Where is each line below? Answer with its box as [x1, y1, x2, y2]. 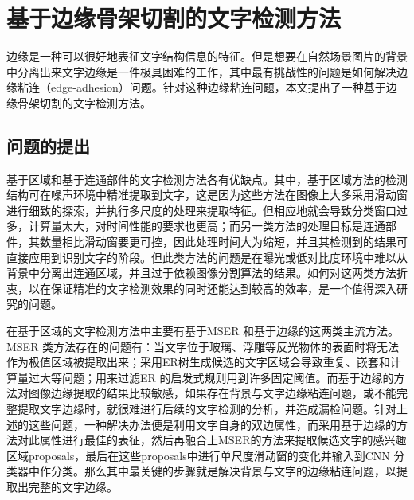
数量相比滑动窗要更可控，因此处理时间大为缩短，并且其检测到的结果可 [39, 233, 408, 250]
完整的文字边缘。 [28, 478, 118, 494]
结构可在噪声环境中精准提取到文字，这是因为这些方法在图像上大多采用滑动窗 [6, 186, 408, 203]
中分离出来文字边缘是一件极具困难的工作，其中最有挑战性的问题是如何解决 [6, 63, 396, 80]
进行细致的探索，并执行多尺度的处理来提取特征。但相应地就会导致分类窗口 [6, 201, 396, 218]
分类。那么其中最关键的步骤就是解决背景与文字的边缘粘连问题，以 [50, 463, 396, 479]
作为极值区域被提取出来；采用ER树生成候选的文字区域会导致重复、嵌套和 [6, 354, 390, 370]
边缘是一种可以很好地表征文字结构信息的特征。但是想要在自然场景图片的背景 [6, 48, 408, 64]
